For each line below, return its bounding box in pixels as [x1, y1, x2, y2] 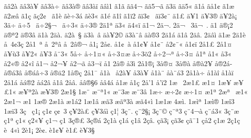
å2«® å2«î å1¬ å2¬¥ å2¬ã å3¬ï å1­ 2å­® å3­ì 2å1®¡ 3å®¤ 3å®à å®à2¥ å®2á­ [4, 58, 232, 68]
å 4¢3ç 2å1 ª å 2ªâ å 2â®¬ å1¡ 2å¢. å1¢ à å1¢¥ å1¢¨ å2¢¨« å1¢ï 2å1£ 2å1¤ [4, 39, 233, 49]
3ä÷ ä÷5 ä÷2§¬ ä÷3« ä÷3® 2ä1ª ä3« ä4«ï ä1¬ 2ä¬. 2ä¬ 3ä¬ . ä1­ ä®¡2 [4, 20, 233, 30]
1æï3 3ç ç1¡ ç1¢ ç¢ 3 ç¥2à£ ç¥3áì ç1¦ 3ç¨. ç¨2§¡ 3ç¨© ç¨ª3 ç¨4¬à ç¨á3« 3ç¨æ [4, 105, 239, 116]
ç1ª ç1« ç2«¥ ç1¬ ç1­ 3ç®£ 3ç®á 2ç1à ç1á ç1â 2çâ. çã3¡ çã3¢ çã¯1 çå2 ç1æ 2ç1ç [4, 115, 240, 125]
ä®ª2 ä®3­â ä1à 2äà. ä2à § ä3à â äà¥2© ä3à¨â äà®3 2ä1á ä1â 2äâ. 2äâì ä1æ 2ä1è [4, 29, 246, 39]
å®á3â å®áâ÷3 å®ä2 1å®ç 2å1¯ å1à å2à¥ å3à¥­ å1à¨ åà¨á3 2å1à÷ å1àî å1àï [4, 68, 234, 78]
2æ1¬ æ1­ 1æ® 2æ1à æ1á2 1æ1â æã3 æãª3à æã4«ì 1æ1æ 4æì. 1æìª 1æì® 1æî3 [4, 96, 234, 106]
